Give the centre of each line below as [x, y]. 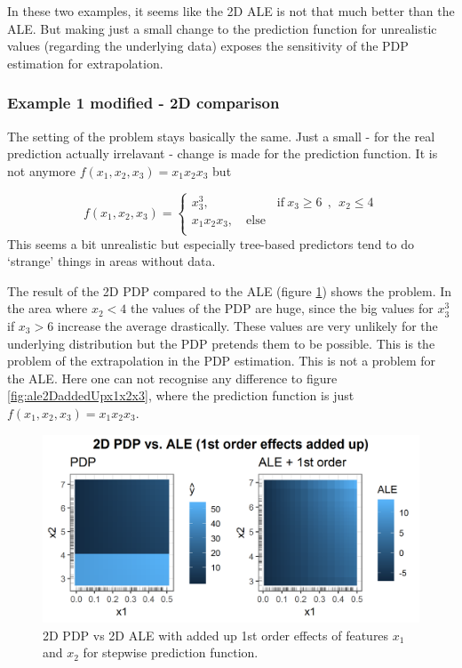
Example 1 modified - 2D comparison [143, 103]
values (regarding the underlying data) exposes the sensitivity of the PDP [208, 46]
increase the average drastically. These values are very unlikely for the [247, 326]
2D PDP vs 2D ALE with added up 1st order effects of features [216, 635]
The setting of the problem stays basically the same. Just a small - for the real [221, 136]
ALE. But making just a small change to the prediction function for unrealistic [222, 28]
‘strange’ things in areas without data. [112, 261]
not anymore [42, 170]
